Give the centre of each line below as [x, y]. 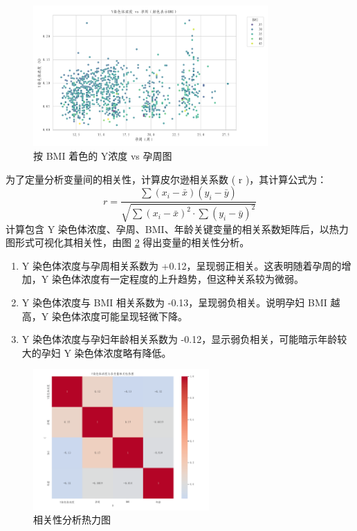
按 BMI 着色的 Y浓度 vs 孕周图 [103, 155]
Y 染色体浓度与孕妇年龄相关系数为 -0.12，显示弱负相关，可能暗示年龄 [180, 339]
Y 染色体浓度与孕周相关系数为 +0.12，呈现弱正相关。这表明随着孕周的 [182, 265]
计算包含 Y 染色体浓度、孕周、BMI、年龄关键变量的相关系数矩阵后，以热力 [177, 229]
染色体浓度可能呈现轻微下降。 [119, 316]
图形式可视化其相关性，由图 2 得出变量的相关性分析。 [128, 242]
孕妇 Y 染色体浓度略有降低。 [106, 352]
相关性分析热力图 [72, 520]
